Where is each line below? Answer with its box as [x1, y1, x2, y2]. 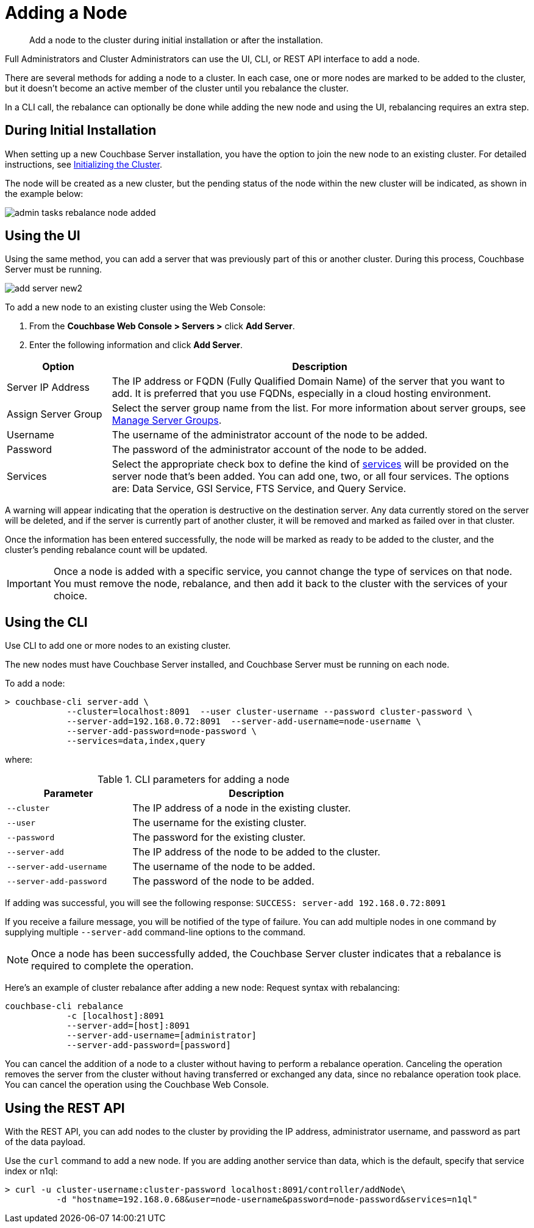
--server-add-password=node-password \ [66, 726, 257, 737]
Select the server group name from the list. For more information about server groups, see [112, 402, 526, 415]
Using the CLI [5, 614, 88, 630]
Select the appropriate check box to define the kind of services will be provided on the [112, 458, 509, 471]
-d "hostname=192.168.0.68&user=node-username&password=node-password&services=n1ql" [56, 1194, 478, 1205]
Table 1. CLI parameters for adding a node [97, 773, 290, 786]
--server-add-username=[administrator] [66, 1030, 257, 1041]
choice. [53, 590, 88, 602]
